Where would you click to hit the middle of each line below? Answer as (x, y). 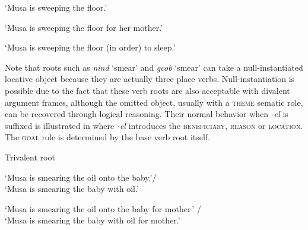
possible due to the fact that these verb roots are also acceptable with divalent (147, 90)
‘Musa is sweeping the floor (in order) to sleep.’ (90, 47)
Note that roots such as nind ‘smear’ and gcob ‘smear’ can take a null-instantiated (154, 67)
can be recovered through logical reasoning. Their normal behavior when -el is (147, 114)
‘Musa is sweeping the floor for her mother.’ (84, 27)
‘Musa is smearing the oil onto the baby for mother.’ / (103, 208)
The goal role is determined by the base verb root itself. (108, 137)
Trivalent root (30, 157)
